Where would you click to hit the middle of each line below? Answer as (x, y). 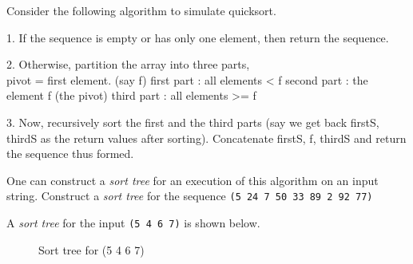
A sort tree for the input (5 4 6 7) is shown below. (133, 223)
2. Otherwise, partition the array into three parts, (128, 64)
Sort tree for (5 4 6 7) (91, 249)
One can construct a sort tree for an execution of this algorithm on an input (193, 180)
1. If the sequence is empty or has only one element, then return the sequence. (198, 37)
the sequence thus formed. (70, 154)
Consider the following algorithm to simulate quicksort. (141, 10)
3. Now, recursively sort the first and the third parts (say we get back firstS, (193, 122)
